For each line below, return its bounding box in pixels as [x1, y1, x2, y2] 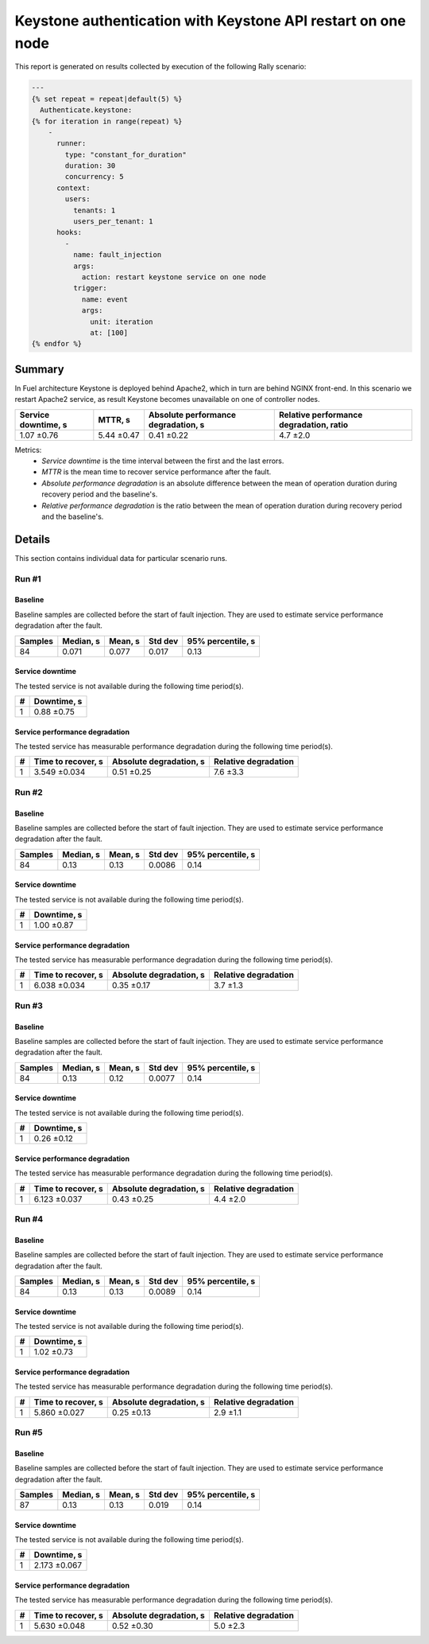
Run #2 [14, 786, 43, 797]
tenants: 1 [72, 205, 116, 215]
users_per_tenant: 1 [72, 217, 154, 226]
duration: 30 [64, 162, 116, 170]
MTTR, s [98, 414, 131, 425]
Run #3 [14, 999, 44, 1011]
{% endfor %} [31, 339, 83, 349]
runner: [56, 139, 87, 148]
